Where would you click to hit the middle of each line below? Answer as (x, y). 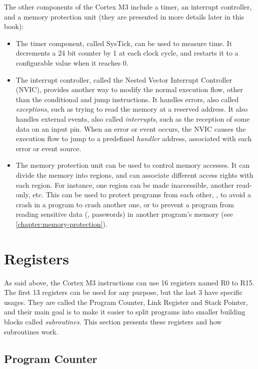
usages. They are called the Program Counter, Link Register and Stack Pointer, (126, 302)
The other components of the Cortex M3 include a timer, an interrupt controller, (128, 7)
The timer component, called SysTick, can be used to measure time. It (124, 43)
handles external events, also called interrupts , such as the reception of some (133, 118)
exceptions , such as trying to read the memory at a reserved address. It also (131, 109)
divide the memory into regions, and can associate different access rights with (134, 174)
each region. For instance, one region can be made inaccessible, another (125, 185)
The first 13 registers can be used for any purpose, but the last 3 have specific (123, 292)
